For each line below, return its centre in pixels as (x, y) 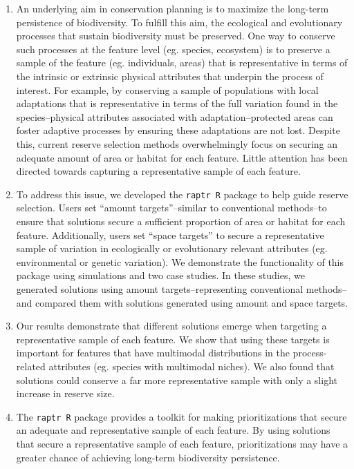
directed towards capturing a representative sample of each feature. (158, 171)
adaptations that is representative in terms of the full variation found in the (177, 103)
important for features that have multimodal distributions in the (153, 353)
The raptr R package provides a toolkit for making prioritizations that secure (181, 416)
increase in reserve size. (65, 393)
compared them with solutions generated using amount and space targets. (192, 302)
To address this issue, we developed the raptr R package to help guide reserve (182, 194)
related (31, 366)
